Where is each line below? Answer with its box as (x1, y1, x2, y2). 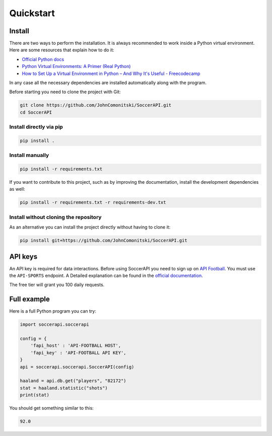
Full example (9, 295, 50, 304)
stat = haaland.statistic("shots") (20, 385, 108, 391)
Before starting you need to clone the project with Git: (9, 89, 121, 95)
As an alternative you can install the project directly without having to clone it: (9, 224, 171, 230)
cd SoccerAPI (20, 109, 52, 115)
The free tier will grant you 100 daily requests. (9, 282, 105, 288)
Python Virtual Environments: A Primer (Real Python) (22, 63, 131, 69)
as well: (9, 186, 25, 192)
